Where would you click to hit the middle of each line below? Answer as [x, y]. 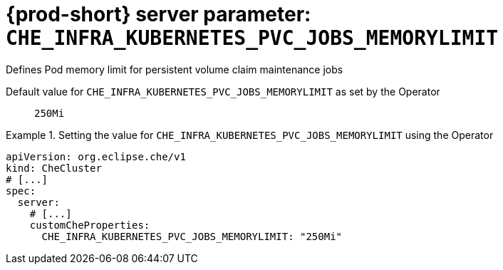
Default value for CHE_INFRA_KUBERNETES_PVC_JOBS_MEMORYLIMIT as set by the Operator [223, 91]
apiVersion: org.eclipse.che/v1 [96, 156]
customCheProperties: [90, 225]
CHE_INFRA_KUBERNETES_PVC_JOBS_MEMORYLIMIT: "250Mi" [192, 236]
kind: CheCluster [54, 168]
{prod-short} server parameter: [159, 14]
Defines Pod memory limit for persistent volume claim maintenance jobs [175, 69]
